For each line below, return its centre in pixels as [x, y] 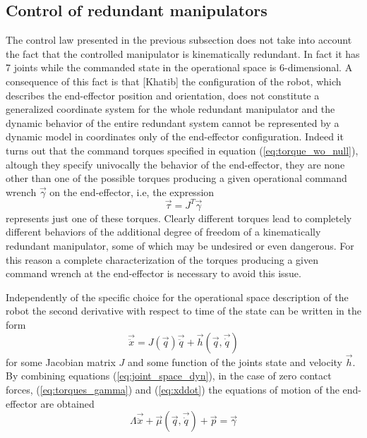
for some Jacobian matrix [61, 361]
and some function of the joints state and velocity [235, 361]
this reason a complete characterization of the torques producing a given [162, 259]
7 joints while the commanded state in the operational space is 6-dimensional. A [179, 67]
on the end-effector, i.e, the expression [132, 191]
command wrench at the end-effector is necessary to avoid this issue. [154, 273]
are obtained [67, 403]
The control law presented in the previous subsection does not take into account [179, 40]
